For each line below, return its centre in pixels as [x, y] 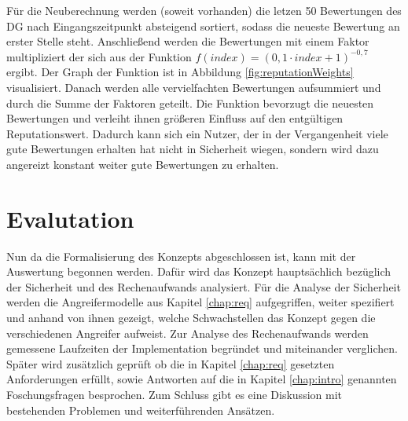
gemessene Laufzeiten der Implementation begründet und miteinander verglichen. [202, 348]
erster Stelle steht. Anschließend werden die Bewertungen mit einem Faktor [188, 41]
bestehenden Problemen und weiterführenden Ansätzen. [141, 410]
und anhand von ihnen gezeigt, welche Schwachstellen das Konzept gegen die [191, 318]
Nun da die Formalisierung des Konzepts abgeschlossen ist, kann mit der [181, 256]
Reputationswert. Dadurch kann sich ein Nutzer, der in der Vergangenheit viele [197, 133]
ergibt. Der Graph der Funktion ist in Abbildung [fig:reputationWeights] [180, 72]
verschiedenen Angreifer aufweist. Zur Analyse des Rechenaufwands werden [187, 333]
